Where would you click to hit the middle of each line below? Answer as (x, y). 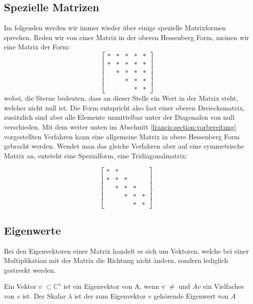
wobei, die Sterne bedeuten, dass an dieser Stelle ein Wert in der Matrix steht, (121, 98)
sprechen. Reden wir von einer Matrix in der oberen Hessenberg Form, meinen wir (127, 37)
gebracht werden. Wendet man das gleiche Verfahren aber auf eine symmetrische (124, 146)
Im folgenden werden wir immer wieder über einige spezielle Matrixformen (115, 28)
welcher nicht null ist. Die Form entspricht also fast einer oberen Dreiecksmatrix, (124, 107)
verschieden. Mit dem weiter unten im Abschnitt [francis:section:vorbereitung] (120, 126)
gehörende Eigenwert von (191, 296)
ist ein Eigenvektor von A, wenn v (114, 286)
